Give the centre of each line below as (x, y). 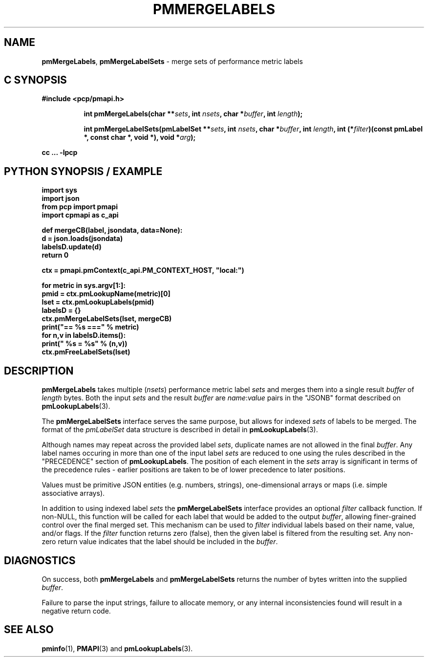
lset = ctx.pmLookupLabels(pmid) (98, 302)
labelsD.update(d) (72, 247)
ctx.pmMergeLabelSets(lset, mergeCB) (107, 319)
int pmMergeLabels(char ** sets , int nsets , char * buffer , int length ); (193, 114)
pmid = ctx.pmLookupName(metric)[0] (106, 294)
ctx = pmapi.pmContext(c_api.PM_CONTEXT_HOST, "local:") (143, 270)
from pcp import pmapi (80, 207)
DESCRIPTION (39, 371)
